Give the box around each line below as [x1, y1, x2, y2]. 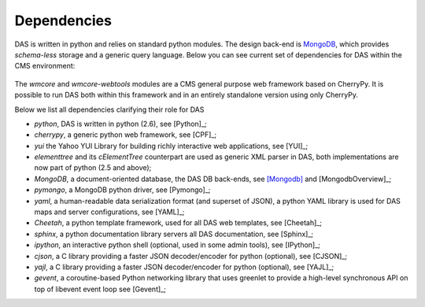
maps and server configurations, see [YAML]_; [34, 207, 185, 216]
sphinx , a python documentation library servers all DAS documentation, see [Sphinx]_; [34, 229, 314, 239]
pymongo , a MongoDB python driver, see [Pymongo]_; [34, 185, 211, 194]
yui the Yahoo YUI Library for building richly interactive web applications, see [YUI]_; [34, 141, 309, 150]
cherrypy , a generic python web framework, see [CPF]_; [34, 130, 216, 139]
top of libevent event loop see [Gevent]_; [34, 284, 167, 294]
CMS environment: [14, 61, 76, 71]
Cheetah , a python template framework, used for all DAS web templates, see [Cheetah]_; [34, 218, 323, 227]
